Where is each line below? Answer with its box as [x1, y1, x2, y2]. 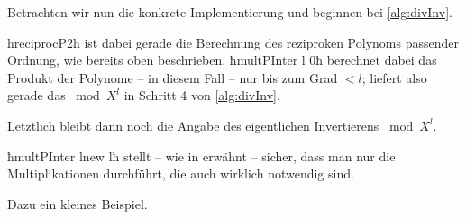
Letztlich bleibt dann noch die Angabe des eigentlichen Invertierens [7, 115, 379, 134]
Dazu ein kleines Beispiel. [7, 194, 148, 213]
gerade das [7, 86, 66, 105]
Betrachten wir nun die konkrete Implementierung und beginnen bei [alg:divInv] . [7, 3, 452, 21]
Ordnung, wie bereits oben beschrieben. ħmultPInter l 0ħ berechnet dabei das [7, 50, 437, 69]
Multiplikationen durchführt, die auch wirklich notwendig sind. [7, 164, 354, 183]
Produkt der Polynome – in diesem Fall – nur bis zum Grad [7, 68, 338, 87]
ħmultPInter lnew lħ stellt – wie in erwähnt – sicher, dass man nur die [7, 146, 396, 165]
